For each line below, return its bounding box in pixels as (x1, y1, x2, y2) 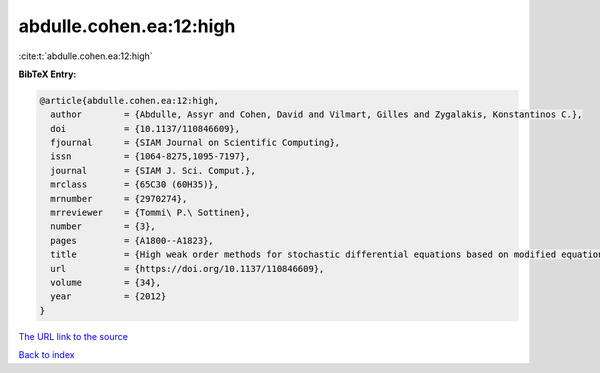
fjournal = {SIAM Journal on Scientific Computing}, (50, 137, 341, 149)
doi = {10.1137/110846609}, (50, 123, 240, 134)
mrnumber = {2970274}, (50, 193, 188, 204)
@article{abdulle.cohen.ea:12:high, (39, 95, 220, 106)
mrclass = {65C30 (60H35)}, (50, 179, 220, 190)
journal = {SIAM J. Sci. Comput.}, (50, 165, 257, 176)
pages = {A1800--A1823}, (50, 235, 214, 246)
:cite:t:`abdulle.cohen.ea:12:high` (18, 50, 154, 62)
